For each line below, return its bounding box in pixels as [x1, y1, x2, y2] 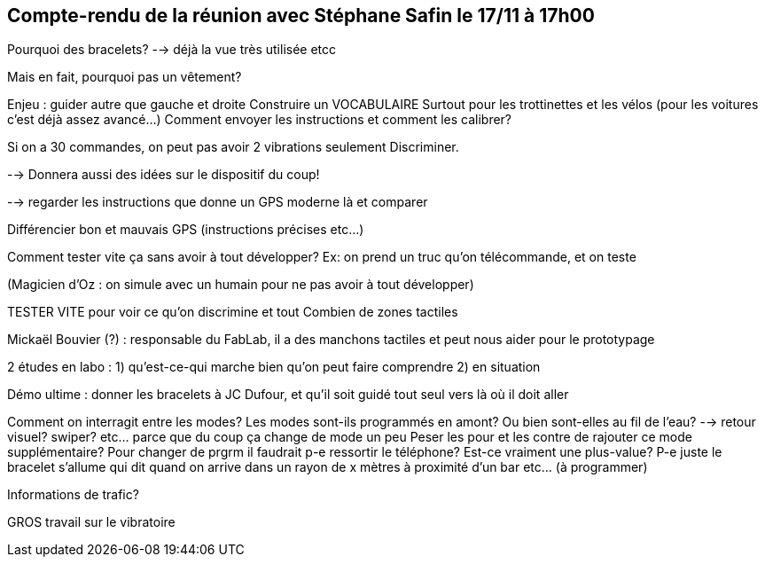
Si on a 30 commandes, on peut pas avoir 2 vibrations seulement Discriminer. [7, 139, 459, 155]
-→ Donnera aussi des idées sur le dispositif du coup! [7, 167, 320, 183]
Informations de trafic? [7, 487, 139, 503]
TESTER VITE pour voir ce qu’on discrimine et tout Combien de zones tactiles [7, 304, 458, 320]
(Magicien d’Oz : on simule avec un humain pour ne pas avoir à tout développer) [7, 277, 474, 293]
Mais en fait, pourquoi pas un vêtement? [7, 69, 242, 85]
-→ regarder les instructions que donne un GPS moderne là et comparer [7, 194, 428, 210]
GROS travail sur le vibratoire [7, 514, 176, 530]
